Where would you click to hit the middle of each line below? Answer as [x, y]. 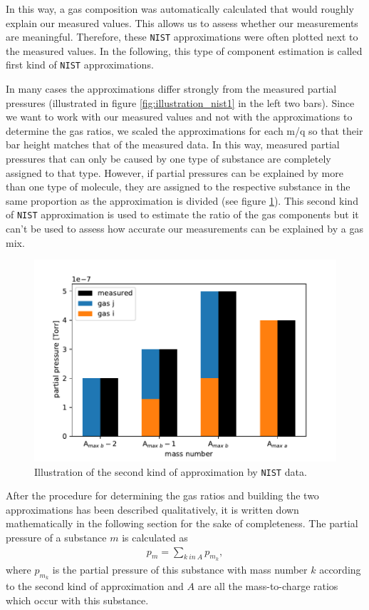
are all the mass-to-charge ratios [268, 586]
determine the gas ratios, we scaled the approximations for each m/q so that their [184, 130]
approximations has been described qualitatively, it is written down [152, 509]
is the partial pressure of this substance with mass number [180, 569]
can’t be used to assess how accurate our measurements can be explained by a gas [184, 229]
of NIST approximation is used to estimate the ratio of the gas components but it [182, 214]
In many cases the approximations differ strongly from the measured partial [171, 89]
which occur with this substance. [77, 600]
